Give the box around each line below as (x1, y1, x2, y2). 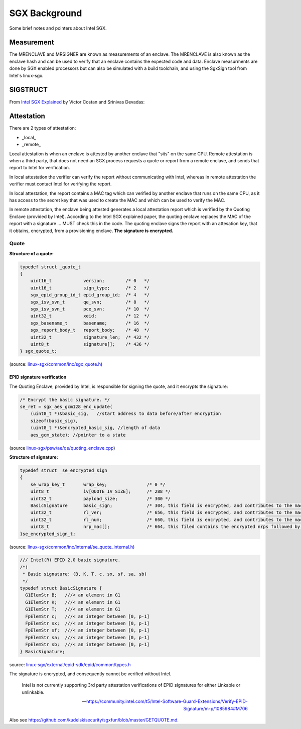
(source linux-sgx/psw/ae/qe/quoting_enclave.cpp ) (9, 445, 115, 451)
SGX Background (9, 8, 82, 19)
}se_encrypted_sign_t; (20, 531, 76, 537)
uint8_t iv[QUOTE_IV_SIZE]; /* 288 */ (30, 489, 171, 494)
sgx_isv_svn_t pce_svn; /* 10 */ (30, 306, 150, 311)
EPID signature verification (9, 374, 67, 380)
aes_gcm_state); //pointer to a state (30, 432, 126, 438)
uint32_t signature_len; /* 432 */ (30, 334, 150, 340)
